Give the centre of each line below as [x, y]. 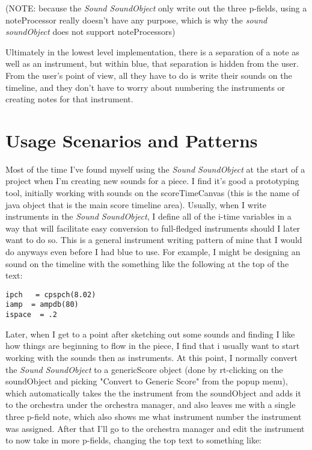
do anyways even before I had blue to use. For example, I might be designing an [153, 252]
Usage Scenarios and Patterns [132, 140]
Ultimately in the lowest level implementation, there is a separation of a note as [152, 51]
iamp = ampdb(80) [42, 305]
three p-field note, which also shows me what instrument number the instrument [154, 416]
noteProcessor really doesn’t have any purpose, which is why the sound [136, 20]
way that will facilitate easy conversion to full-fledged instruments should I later [153, 228]
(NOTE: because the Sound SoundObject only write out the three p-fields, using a [156, 8]
